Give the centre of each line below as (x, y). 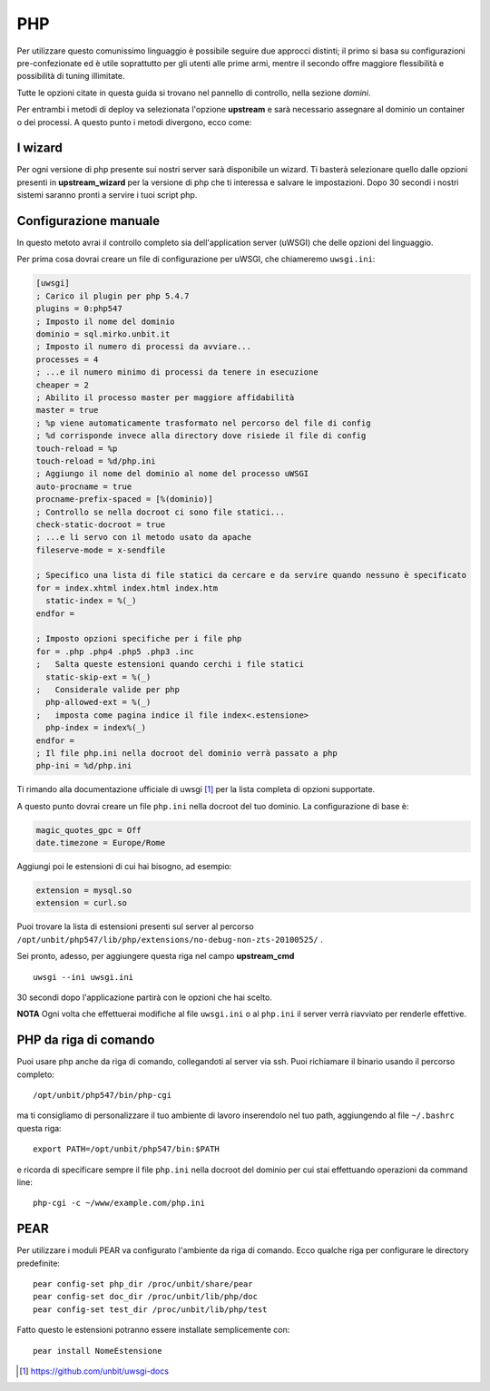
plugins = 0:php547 (79, 309)
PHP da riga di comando (86, 1040)
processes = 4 (67, 359)
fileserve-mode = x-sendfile (101, 550)
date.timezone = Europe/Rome (101, 843)
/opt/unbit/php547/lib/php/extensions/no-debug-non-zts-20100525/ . (170, 939)
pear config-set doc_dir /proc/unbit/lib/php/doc (146, 1297)
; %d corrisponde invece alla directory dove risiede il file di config (201, 436)
